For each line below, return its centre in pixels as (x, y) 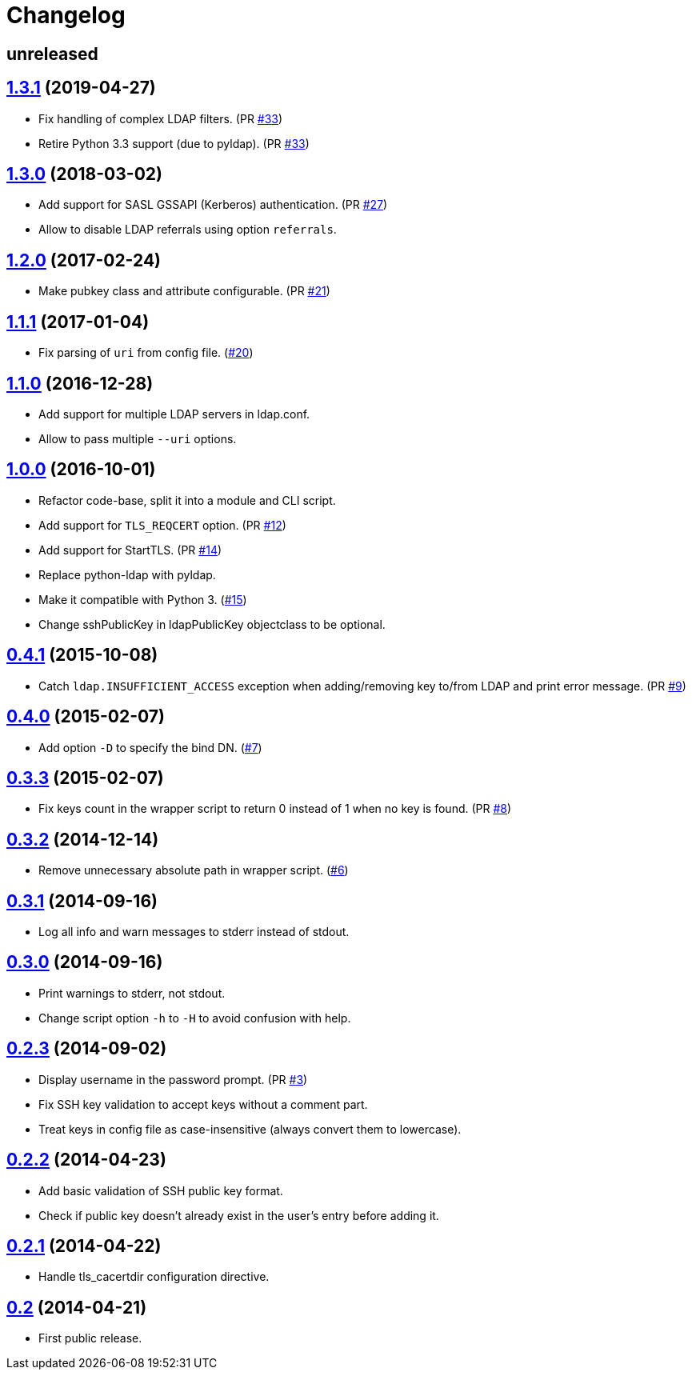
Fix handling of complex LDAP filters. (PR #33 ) (161, 118)
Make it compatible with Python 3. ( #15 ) (143, 599)
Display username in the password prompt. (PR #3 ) (173, 1079)
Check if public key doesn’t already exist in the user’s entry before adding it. (239, 1215)
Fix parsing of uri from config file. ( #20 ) (146, 353)
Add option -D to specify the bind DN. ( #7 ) (150, 747)
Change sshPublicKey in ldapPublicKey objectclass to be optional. (212, 624)
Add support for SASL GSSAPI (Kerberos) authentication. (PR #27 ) (213, 205)
